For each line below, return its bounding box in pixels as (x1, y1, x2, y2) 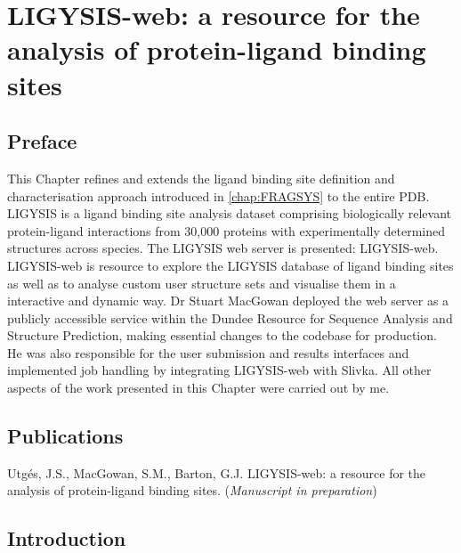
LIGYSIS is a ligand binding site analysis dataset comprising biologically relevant (7, 204, 452, 223)
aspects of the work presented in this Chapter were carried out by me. (7, 378, 390, 397)
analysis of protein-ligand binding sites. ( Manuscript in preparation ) (7, 481, 377, 500)
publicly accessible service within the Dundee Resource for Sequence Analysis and (7, 308, 453, 327)
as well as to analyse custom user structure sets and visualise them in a (7, 273, 396, 292)
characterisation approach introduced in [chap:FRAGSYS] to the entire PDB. (7, 186, 430, 205)
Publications (7, 422, 124, 450)
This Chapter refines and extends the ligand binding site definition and (7, 168, 395, 187)
